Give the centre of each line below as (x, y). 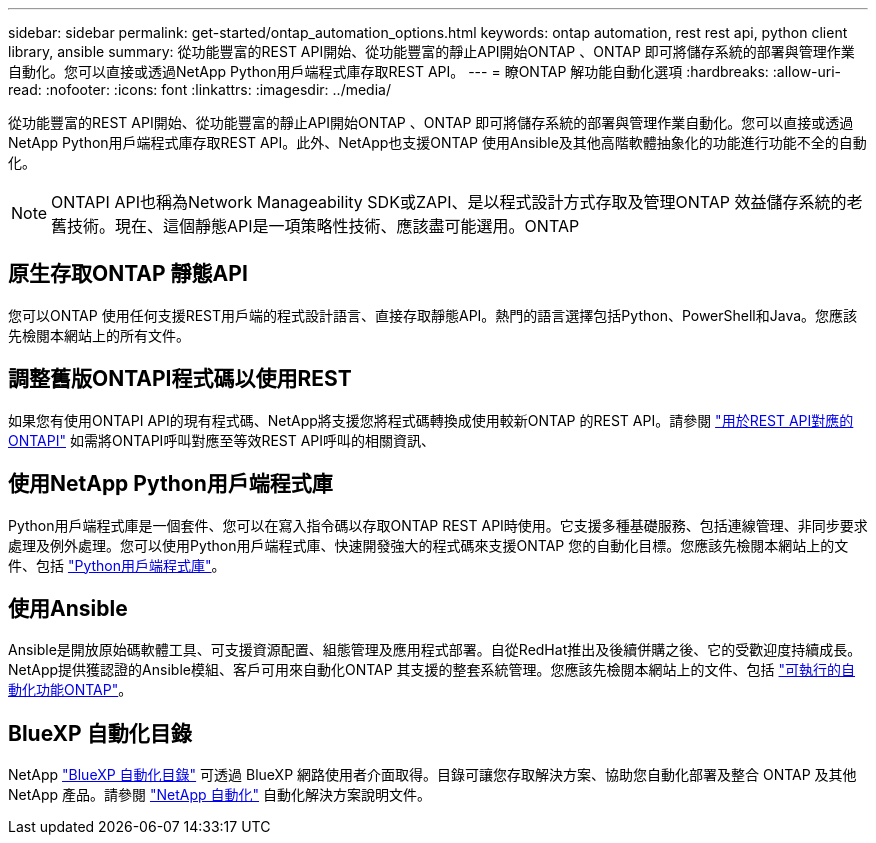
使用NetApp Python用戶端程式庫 (170, 484)
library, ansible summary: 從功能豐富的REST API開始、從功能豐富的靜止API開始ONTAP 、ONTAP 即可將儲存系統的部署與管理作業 (431, 51)
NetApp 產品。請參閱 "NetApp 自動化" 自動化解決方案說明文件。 (219, 795)
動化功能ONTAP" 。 (70, 690)
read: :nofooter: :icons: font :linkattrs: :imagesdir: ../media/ (199, 89)
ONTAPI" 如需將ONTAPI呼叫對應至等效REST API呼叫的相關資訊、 (222, 440)
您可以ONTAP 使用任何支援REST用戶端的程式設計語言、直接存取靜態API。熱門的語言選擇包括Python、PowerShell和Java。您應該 (433, 315)
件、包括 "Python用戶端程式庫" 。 (117, 565)
